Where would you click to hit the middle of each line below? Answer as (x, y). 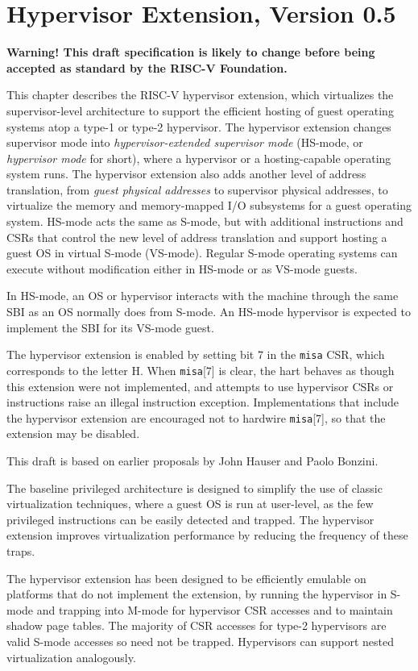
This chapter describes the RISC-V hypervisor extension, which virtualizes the (200, 95)
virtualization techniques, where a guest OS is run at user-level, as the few (190, 504)
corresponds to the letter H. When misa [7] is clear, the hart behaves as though (201, 370)
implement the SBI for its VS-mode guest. (110, 327)
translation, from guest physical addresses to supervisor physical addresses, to (197, 189)
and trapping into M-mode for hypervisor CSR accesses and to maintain (215, 609)
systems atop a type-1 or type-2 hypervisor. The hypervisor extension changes (199, 126)
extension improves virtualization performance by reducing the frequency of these (207, 535)
